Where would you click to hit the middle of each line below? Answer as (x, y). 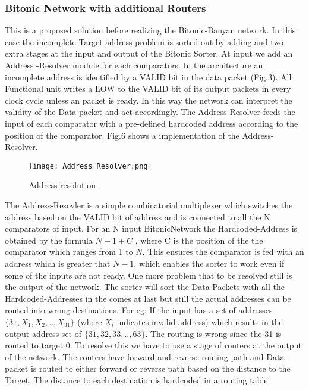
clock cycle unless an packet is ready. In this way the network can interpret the (149, 100)
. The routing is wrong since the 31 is (213, 333)
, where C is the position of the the (199, 240)
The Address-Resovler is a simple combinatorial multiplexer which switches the (149, 205)
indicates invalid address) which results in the (200, 321)
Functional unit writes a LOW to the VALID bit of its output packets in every (148, 88)
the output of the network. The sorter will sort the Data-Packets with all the (145, 287)
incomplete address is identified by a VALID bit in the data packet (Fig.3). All (148, 77)
